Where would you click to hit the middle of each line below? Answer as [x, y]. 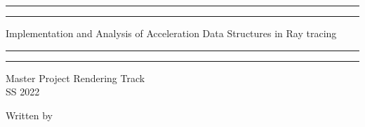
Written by [29, 115]
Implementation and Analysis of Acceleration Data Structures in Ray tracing [171, 33]
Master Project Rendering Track [75, 78]
